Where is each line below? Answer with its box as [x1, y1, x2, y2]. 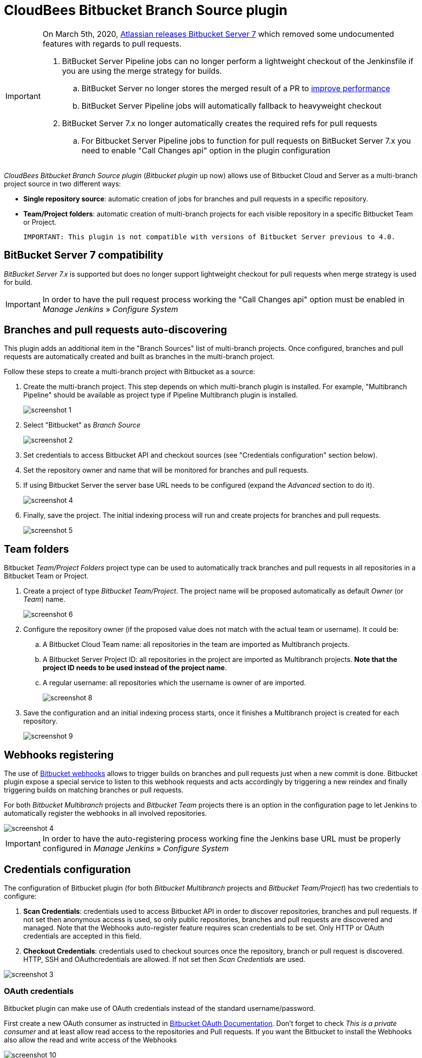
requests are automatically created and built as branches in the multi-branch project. [4, 352, 275, 361]
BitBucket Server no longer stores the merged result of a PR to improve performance [81, 83, 390, 93]
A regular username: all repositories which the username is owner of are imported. [43, 678, 306, 687]
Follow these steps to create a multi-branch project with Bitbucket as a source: [4, 367, 255, 376]
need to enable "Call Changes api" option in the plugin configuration [81, 145, 331, 155]
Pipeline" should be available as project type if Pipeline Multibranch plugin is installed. [23, 391, 298, 399]
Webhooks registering [4, 748, 114, 761]
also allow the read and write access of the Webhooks [4, 1035, 177, 1044]
